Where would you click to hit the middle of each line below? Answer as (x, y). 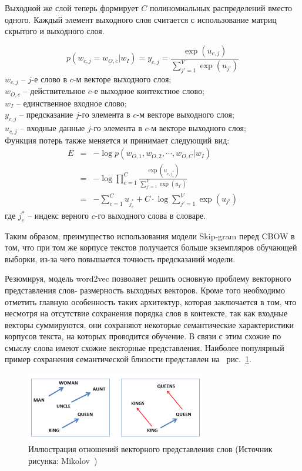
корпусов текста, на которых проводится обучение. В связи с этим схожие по (143, 336)
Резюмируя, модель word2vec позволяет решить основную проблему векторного (148, 278)
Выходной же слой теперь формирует (72, 8)
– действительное (54, 91)
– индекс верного (58, 215)
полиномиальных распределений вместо (221, 8)
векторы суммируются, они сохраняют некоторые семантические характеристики (150, 324)
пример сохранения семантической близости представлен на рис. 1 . (128, 359)
